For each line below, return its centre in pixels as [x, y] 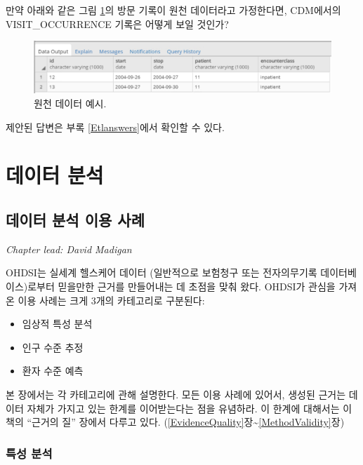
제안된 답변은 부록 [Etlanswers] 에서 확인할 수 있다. [115, 127]
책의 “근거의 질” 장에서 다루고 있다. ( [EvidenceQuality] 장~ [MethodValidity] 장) [175, 422]
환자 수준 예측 [53, 371]
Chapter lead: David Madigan [69, 249]
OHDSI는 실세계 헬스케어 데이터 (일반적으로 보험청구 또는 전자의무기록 [161, 272]
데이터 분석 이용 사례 [75, 219]
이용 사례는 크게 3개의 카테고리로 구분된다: [111, 300]
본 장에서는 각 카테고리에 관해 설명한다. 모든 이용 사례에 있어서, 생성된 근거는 [176, 394]
